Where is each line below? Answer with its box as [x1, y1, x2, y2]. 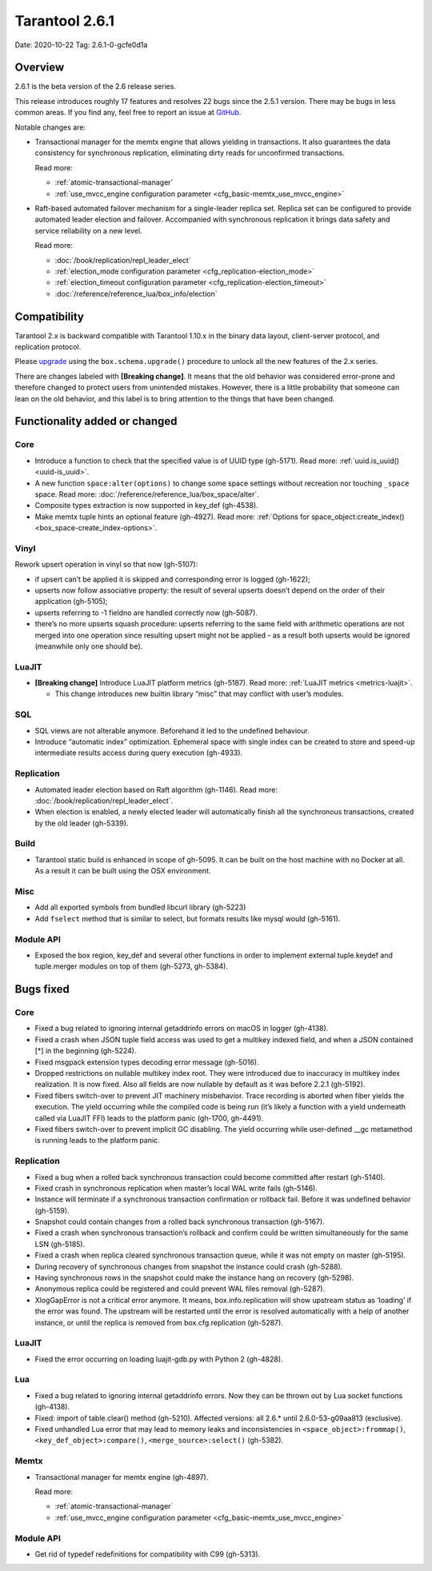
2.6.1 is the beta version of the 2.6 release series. [14, 82, 176, 91]
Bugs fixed [14, 982, 70, 996]
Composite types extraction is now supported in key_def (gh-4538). [34, 501, 259, 510]
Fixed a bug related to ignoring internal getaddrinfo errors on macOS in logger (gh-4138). [34, 1024, 329, 1033]
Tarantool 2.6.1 [14, 12, 115, 30]
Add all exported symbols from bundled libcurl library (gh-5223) [34, 902, 246, 912]
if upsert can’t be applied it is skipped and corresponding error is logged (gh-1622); [34, 574, 311, 584]
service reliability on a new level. [34, 226, 143, 235]
